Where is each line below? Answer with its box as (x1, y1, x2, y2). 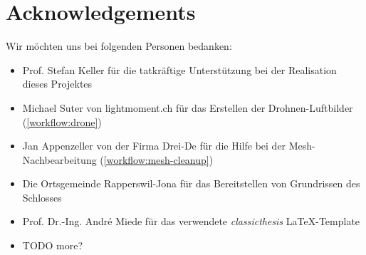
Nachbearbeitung (22, 152, 97, 167)
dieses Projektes (22, 76, 93, 91)
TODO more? (22, 238, 83, 253)
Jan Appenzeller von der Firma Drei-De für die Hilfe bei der (22, 138, 286, 153)
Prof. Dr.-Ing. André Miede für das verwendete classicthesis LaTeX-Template (22, 214, 360, 229)
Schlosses (22, 189, 62, 204)
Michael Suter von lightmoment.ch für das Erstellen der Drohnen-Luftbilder (22, 100, 353, 115)
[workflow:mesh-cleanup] (103, 152, 209, 167)
